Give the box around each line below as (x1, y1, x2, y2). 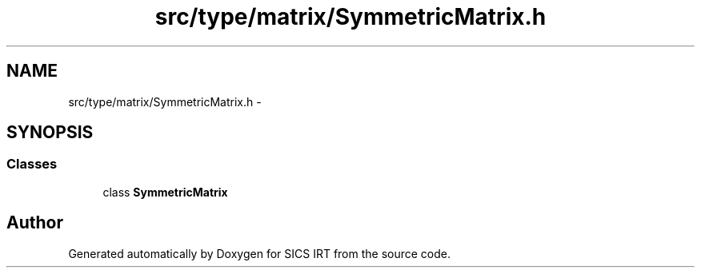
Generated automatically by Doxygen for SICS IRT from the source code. (68, 246, 451, 260)
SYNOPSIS (6, 122, 94, 143)
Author (6, 212, 63, 233)
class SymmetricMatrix (102, 185, 228, 199)
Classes (6, 156, 58, 173)
